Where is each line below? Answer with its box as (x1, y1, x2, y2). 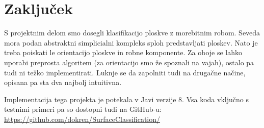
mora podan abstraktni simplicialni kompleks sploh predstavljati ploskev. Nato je (4, 37, 258, 48)
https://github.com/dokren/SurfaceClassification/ (4, 113, 161, 124)
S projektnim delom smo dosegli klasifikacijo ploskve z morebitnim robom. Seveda (4, 27, 260, 38)
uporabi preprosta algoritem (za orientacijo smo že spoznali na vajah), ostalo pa (4, 57, 254, 67)
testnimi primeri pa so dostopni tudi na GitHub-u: (4, 104, 162, 114)
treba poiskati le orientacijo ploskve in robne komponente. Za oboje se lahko (4, 47, 243, 58)
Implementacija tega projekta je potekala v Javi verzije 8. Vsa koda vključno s (4, 94, 249, 104)
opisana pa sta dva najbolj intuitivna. (4, 77, 122, 88)
